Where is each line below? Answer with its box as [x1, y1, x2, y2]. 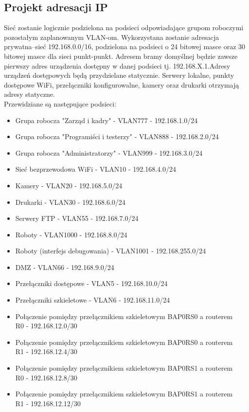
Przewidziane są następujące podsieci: [4, 98, 117, 108]
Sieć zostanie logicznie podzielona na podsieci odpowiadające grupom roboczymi [4, 22, 244, 33]
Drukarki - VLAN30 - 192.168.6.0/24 [15, 197, 125, 207]
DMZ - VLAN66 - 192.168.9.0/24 [15, 262, 114, 272]
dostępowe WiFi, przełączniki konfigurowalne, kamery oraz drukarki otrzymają [4, 79, 239, 90]
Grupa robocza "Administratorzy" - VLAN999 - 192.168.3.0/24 [15, 147, 203, 158]
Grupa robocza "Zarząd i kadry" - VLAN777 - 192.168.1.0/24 [15, 115, 198, 125]
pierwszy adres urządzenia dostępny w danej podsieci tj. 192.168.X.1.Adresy [4, 60, 231, 71]
